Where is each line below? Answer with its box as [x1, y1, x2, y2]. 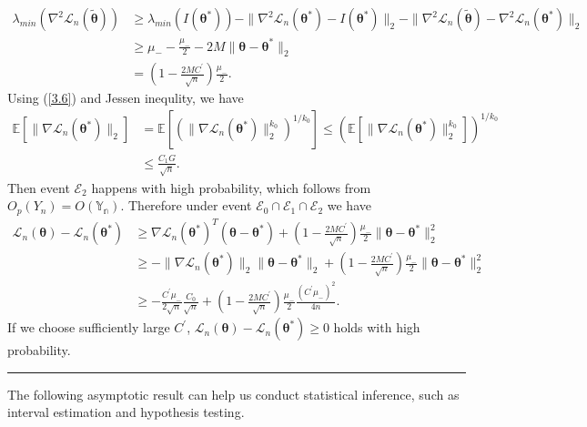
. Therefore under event [120, 196, 252, 215]
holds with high [333, 318, 420, 337]
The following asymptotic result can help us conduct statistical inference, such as [7, 384, 460, 403]
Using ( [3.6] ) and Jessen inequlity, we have [7, 88, 244, 107]
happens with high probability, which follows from [91, 178, 371, 197]
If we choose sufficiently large [7, 318, 170, 337]
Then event [7, 178, 70, 197]
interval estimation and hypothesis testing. [7, 402, 245, 422]
